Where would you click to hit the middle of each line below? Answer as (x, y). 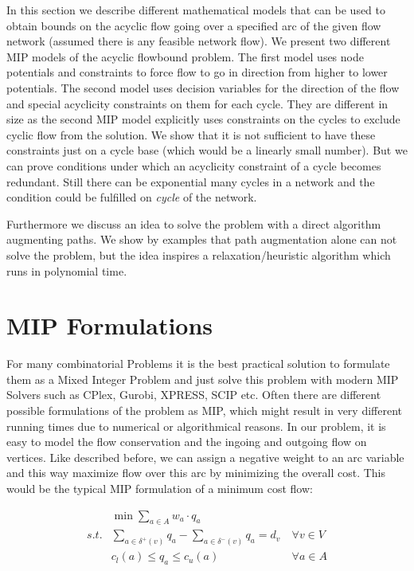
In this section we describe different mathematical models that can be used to (196, 10)
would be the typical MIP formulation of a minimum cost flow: (160, 488)
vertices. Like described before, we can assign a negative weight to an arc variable (205, 457)
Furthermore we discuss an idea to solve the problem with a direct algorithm (194, 223)
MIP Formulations (110, 325)
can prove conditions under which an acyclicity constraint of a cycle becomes (194, 165)
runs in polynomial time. (67, 270)
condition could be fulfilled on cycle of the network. (132, 197)
